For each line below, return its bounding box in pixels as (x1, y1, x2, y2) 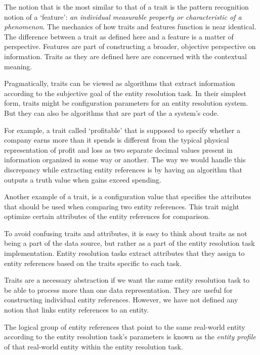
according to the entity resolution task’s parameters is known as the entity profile (4, 331, 256, 342)
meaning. (4, 61, 32, 71)
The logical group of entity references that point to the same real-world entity (4, 321, 245, 332)
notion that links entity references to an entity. (4, 304, 149, 315)
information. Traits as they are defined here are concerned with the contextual (4, 51, 247, 61)
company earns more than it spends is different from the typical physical (4, 135, 229, 145)
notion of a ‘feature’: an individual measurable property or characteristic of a (4, 11, 242, 22)
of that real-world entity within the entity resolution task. (4, 341, 183, 351)
